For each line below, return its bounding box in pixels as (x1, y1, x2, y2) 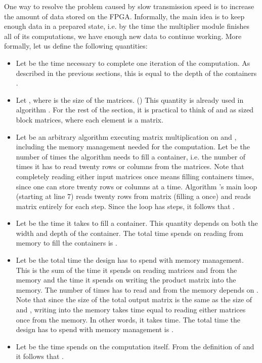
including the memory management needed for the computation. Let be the (16, 141, 250, 152)
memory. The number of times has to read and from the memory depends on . (16, 284, 258, 295)
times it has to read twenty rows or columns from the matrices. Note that (16, 161, 244, 172)
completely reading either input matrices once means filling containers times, (16, 171, 254, 181)
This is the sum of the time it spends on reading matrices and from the (16, 264, 237, 275)
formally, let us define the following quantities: (4, 41, 148, 51)
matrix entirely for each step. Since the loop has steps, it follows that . (16, 200, 235, 211)
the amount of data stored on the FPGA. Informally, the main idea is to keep (4, 11, 245, 21)
